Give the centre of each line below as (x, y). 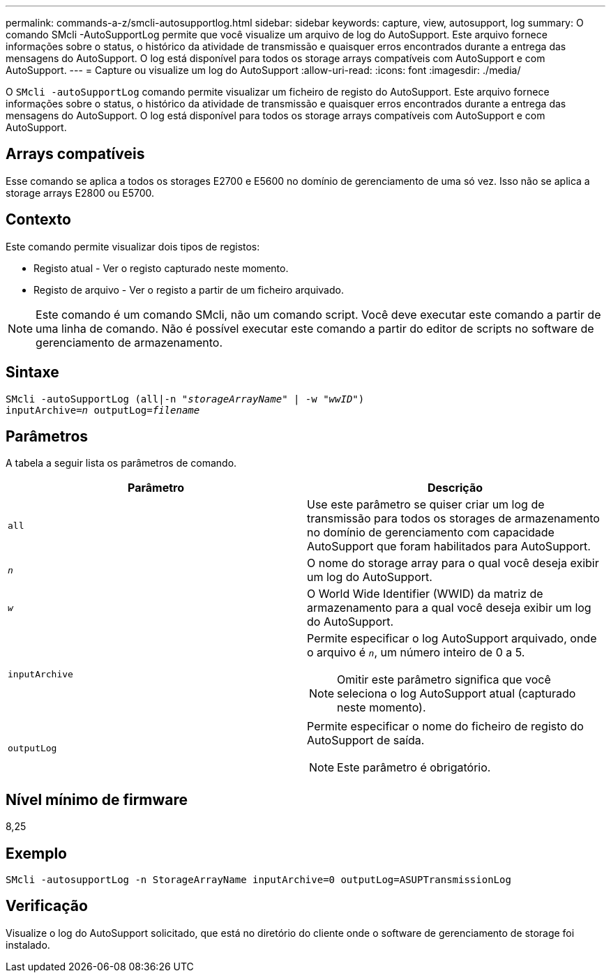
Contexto (38, 220)
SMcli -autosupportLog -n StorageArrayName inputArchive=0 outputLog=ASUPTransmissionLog (258, 880)
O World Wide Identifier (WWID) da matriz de (425, 594)
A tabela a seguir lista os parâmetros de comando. (121, 463)
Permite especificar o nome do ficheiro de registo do (445, 727)
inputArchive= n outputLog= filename (103, 410)
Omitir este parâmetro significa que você (444, 680)
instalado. (28, 945)
